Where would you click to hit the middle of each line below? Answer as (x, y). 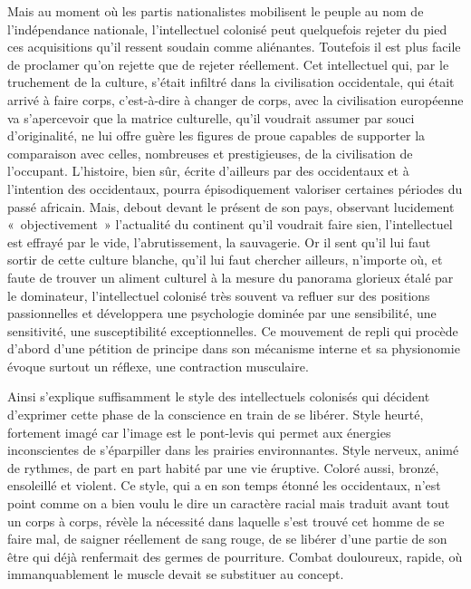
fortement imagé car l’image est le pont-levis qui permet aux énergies (199, 432)
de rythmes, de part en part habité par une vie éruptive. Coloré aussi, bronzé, (223, 467)
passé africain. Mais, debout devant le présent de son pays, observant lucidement (231, 206)
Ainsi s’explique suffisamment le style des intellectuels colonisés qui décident (219, 396)
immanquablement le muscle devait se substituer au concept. (176, 574)
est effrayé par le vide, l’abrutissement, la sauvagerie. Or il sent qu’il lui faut (219, 241)
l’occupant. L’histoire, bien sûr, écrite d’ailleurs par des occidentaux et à (208, 171)
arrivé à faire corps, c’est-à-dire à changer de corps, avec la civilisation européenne (235, 99)
